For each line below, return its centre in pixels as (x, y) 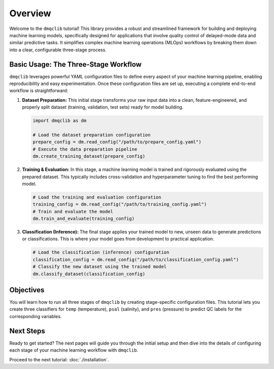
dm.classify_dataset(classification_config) (89, 274)
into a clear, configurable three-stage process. (58, 50)
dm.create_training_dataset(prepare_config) (89, 156)
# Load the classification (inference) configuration (101, 252)
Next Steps (27, 331)
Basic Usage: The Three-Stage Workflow (76, 64)
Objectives (27, 290)
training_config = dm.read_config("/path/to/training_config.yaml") (120, 204)
